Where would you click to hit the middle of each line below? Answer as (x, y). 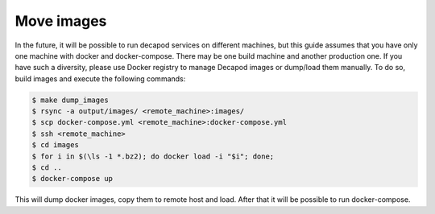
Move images (61, 21)
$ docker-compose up (72, 179)
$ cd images (56, 145)
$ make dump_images (70, 100)
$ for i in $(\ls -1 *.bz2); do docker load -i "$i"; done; (153, 156)
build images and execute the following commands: (100, 78)
